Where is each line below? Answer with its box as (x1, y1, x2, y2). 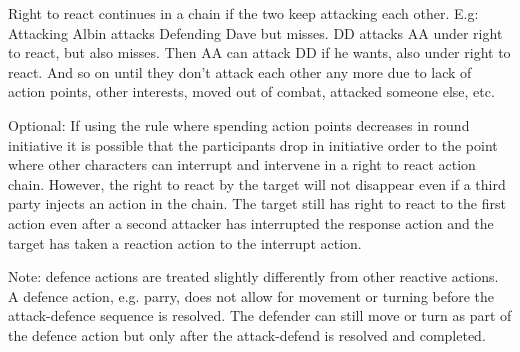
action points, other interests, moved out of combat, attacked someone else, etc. (8, 81, 495, 102)
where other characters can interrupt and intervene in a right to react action (8, 154, 476, 175)
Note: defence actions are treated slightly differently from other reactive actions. (8, 266, 499, 287)
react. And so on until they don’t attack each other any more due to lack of (8, 61, 472, 82)
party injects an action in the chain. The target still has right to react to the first (8, 193, 506, 214)
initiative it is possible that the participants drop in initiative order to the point (8, 134, 498, 155)
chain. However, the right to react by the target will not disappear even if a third (8, 173, 506, 194)
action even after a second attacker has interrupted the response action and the (8, 212, 494, 233)
